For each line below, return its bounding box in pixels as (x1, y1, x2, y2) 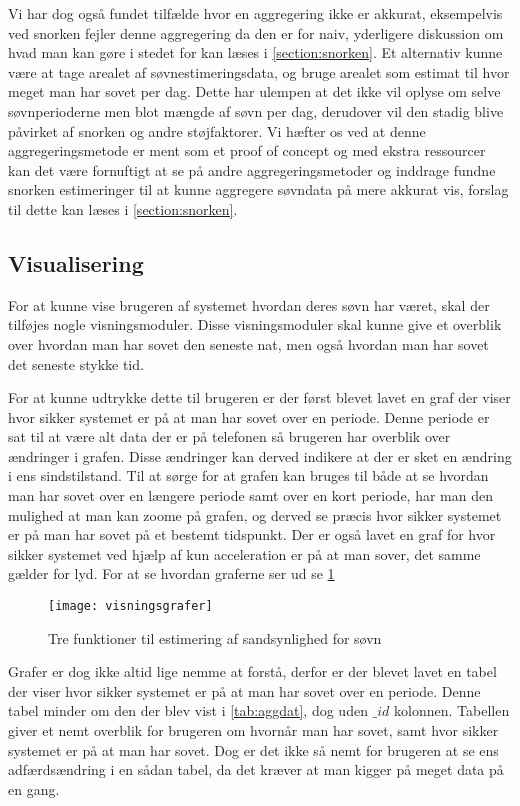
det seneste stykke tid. (8, 353, 144, 374)
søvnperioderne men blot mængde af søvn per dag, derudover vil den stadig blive (8, 100, 504, 121)
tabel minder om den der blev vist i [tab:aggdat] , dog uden (8, 700, 368, 721)
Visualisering (8, 247, 144, 278)
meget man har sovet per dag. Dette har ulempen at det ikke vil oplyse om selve (8, 81, 501, 102)
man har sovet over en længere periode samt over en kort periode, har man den (8, 485, 493, 506)
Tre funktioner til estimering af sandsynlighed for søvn (48, 627, 382, 648)
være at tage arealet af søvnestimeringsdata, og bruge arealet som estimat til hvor (8, 61, 510, 82)
